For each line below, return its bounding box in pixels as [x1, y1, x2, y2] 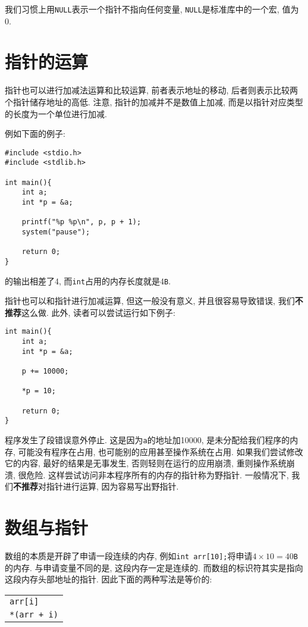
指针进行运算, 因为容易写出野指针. [46, 480, 179, 493]
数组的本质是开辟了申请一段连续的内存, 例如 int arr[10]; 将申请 [5, 550, 253, 562]
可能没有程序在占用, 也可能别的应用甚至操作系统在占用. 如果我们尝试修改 [18, 445, 303, 457]
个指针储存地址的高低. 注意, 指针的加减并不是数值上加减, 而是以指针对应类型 [5, 95, 303, 108]
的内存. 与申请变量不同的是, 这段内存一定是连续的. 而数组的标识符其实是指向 [5, 561, 303, 573]
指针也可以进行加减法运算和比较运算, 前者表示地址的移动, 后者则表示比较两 [5, 84, 298, 96]
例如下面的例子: [5, 127, 65, 140]
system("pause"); [21, 228, 90, 236]
